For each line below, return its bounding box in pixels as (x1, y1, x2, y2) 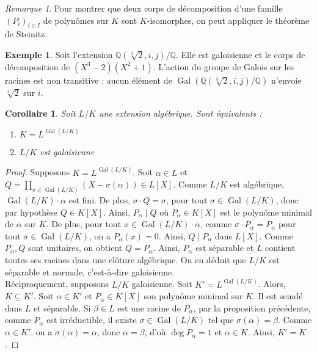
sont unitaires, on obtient (28, 241, 123, 254)
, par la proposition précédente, (193, 301, 311, 314)
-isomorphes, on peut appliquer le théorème (147, 13, 310, 26)
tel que (208, 313, 234, 326)
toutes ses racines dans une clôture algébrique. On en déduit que (5, 253, 246, 266)
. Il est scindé (252, 289, 303, 302)
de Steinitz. (5, 27, 48, 40)
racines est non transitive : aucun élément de (5, 73, 172, 86)
